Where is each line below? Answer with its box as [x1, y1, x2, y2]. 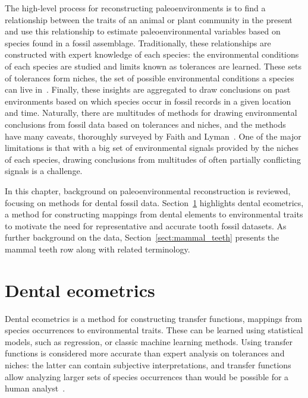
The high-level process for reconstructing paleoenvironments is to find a [5, 2, 266, 14]
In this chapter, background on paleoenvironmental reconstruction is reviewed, [5, 184, 291, 197]
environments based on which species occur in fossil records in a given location [5, 94, 291, 107]
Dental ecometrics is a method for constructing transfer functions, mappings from [5, 312, 302, 324]
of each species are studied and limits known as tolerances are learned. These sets [5, 59, 301, 72]
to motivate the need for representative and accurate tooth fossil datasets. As [5, 219, 287, 232]
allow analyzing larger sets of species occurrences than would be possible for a [5, 370, 289, 383]
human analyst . [5, 382, 65, 394]
